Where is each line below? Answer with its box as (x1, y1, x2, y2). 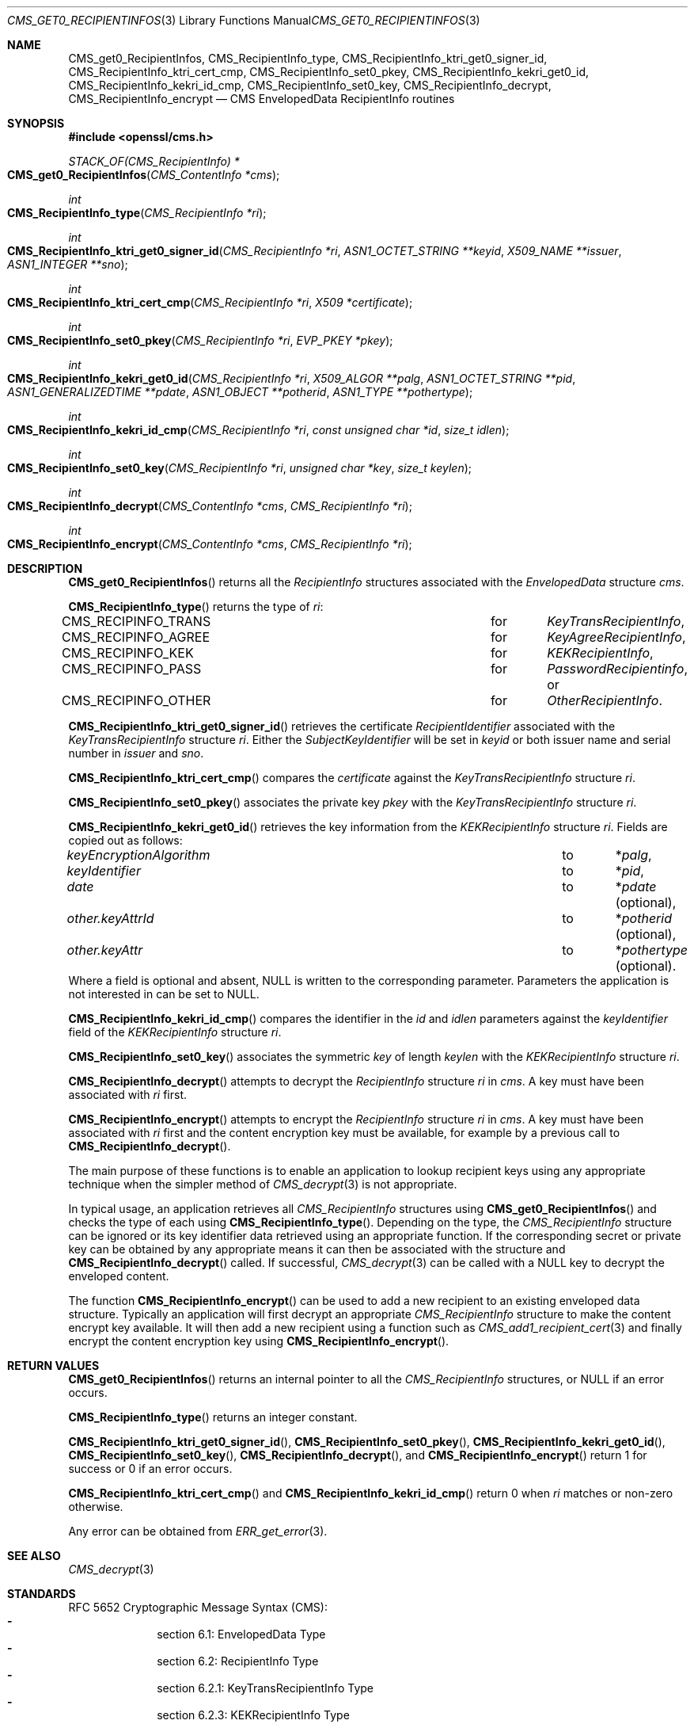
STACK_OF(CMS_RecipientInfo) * (68, 154, 240, 168)
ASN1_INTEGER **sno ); (7, 257, 128, 271)
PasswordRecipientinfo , (547, 661, 688, 677)
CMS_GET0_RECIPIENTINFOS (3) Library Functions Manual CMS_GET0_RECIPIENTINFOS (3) (7, 13, 480, 27)
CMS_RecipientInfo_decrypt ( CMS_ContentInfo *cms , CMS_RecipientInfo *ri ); (7, 499, 412, 513)
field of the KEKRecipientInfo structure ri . (68, 1025, 282, 1039)
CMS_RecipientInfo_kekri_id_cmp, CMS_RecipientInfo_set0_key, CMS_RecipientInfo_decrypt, (68, 78, 552, 92)
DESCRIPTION (7, 562, 83, 575)
